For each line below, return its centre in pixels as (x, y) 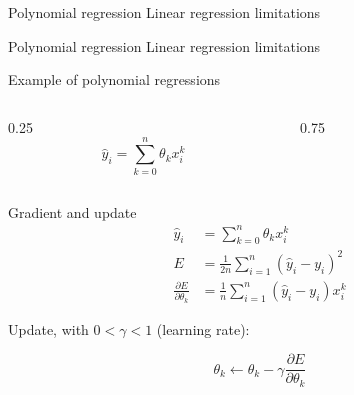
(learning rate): (203, 328)
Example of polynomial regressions (114, 79)
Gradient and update (72, 211)
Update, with (48, 328)
